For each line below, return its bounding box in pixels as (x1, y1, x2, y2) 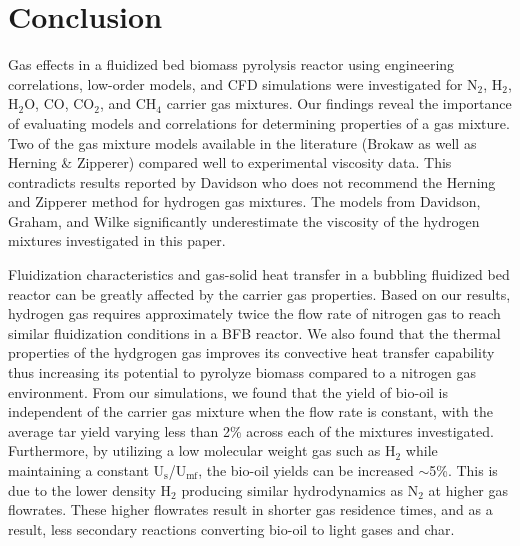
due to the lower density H (8, 479, 172, 500)
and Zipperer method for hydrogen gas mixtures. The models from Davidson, (8, 191, 481, 212)
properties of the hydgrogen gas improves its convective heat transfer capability (8, 342, 495, 363)
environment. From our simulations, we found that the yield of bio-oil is (8, 381, 449, 402)
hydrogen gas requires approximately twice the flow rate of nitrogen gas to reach (8, 303, 501, 324)
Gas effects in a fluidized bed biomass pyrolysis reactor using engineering (8, 54, 455, 75)
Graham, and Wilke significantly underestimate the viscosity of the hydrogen (8, 210, 480, 231)
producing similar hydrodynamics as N (181, 479, 419, 500)
